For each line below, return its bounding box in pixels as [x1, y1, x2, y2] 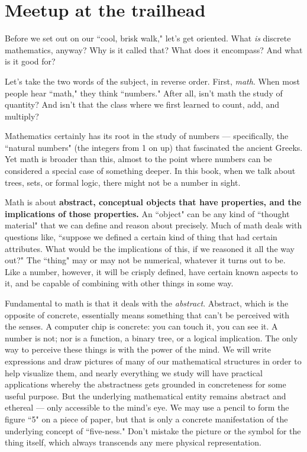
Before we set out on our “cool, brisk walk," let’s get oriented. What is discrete [5, 32, 291, 44]
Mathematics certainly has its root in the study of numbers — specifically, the [5, 130, 289, 142]
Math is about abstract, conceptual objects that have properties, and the [5, 196, 302, 208]
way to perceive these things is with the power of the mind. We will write [5, 343, 271, 356]
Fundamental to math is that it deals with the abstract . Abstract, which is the [5, 297, 289, 309]
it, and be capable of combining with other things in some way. [5, 277, 234, 289]
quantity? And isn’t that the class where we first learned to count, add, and [5, 98, 279, 111]
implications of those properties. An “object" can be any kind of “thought [5, 207, 290, 219]
